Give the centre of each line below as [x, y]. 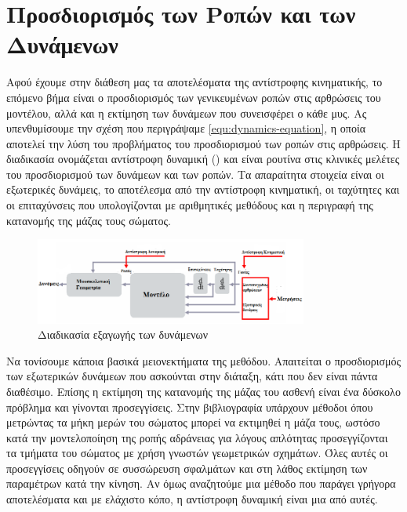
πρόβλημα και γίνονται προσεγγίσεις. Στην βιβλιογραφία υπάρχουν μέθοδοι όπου [190, 407]
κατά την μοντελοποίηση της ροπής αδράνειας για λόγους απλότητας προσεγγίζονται [197, 437]
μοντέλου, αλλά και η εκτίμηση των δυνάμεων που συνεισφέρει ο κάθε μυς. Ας [187, 113]
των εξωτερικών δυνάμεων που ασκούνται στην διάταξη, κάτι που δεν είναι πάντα [192, 376]
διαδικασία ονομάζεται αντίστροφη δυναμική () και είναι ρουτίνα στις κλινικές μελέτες [203, 159]
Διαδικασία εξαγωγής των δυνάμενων [123, 334]
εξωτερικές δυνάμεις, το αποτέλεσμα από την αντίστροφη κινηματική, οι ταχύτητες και [203, 189]
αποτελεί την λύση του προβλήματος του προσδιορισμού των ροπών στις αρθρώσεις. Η [203, 143]
